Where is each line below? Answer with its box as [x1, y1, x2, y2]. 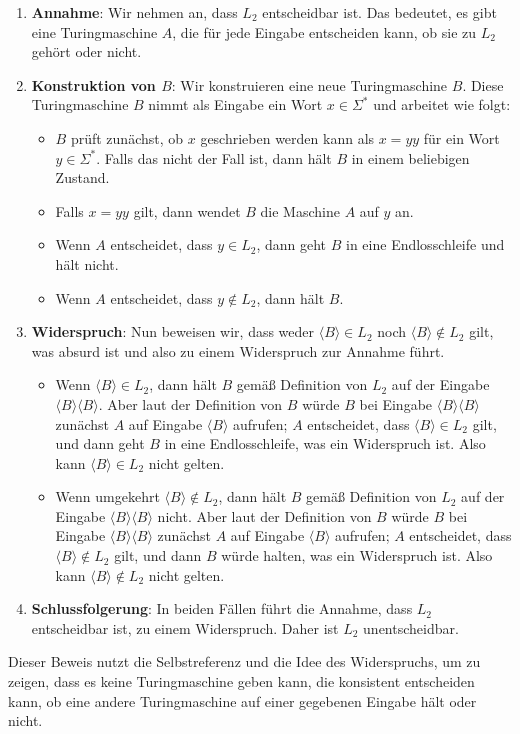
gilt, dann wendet [133, 200, 241, 221]
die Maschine [260, 200, 340, 221]
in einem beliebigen [351, 147, 470, 168]
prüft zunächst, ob [70, 127, 184, 148]
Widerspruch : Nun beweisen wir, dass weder [31, 321, 315, 342]
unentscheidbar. [363, 617, 459, 638]
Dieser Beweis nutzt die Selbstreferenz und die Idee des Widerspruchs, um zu [8, 651, 481, 672]
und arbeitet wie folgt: [373, 94, 511, 115]
